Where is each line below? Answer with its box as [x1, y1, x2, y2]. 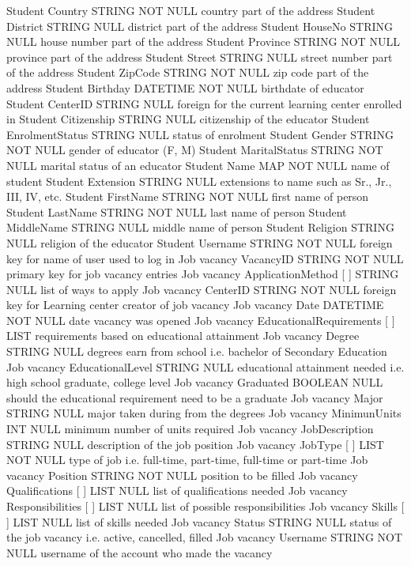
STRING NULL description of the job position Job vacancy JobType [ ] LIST [6, 436, 384, 452]
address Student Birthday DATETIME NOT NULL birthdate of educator [6, 79, 364, 96]
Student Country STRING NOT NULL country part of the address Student [6, 2, 375, 18]
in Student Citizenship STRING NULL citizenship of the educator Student [6, 111, 370, 127]
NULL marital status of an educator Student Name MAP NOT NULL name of [6, 157, 390, 173]
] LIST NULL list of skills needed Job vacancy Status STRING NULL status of [6, 513, 392, 530]
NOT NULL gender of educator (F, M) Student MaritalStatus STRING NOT [6, 141, 383, 158]
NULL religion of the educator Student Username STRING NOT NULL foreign [6, 234, 393, 251]
